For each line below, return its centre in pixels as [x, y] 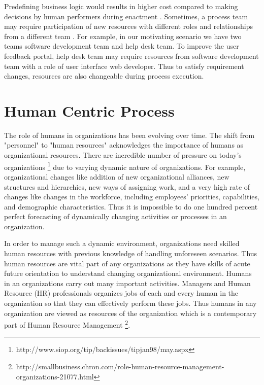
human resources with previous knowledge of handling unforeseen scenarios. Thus [131, 253]
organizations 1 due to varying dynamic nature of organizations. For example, [125, 166]
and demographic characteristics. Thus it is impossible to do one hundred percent [131, 206]
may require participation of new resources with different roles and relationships [128, 26]
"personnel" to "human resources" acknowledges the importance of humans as [124, 145]
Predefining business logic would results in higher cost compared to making [121, 6]
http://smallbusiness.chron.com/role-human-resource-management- [120, 366]
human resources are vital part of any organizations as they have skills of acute [127, 263]
